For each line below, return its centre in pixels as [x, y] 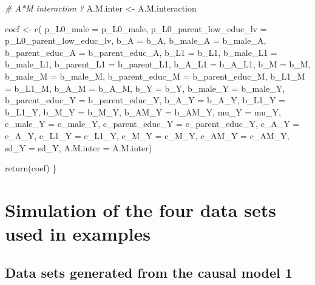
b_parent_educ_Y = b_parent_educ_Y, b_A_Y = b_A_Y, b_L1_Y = [145, 100]
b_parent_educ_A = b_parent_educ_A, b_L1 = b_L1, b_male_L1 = [141, 52]
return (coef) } [31, 168]
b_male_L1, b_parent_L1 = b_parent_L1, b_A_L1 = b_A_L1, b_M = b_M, [158, 64]
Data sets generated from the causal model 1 [149, 272]
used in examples [78, 234]
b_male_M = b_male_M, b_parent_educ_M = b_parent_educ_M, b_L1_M [155, 76]
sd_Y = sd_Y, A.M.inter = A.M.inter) [79, 147]
